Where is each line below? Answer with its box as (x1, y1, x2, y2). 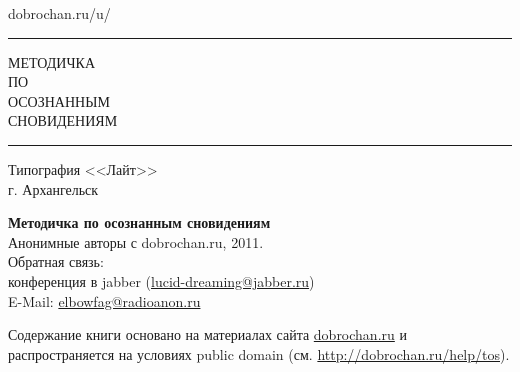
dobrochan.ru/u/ (8, 3, 111, 23)
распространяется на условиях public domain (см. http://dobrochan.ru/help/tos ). (8, 343, 510, 364)
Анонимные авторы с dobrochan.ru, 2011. (8, 231, 264, 252)
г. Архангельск (8, 178, 99, 199)
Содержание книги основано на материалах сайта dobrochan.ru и (8, 324, 407, 345)
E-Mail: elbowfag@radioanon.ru (8, 290, 201, 311)
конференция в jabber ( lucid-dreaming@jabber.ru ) (8, 270, 315, 291)
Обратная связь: (8, 251, 104, 272)
